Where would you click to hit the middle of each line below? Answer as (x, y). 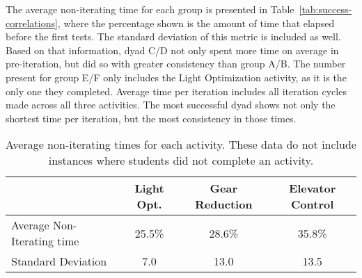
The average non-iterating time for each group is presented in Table (150, 9)
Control (313, 204)
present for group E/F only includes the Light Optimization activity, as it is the (176, 77)
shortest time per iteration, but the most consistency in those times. (151, 118)
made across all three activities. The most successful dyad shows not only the (171, 105)
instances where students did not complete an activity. (181, 161)
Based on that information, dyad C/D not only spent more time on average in (172, 50)
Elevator (313, 188)
